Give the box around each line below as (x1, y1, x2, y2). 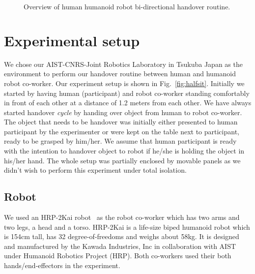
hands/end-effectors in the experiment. (4, 260, 120, 271)
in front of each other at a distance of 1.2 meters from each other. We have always (4, 97, 252, 108)
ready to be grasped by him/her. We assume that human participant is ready (4, 136, 237, 146)
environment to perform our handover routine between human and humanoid (4, 68, 236, 79)
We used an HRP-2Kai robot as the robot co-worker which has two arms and (4, 212, 240, 222)
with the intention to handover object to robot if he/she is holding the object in (4, 146, 245, 156)
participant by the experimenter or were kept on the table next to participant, (4, 126, 239, 136)
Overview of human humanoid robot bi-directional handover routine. (24, 1, 230, 11)
